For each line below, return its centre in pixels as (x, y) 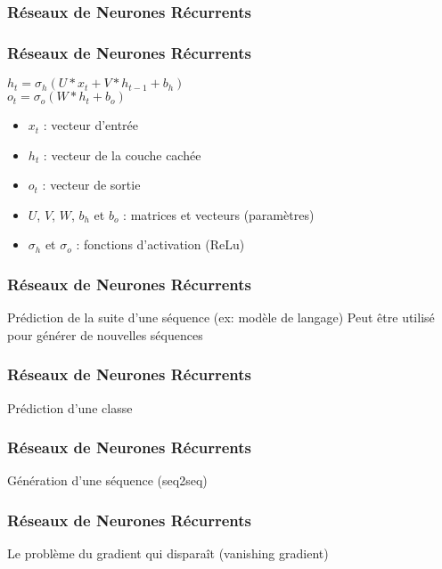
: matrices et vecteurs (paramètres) (219, 214)
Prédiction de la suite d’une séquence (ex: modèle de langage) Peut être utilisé (221, 317)
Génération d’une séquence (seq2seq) (107, 480)
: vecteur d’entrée (91, 125)
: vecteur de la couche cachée (122, 154)
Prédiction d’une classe (70, 407)
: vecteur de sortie (91, 185)
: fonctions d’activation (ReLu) (160, 244)
